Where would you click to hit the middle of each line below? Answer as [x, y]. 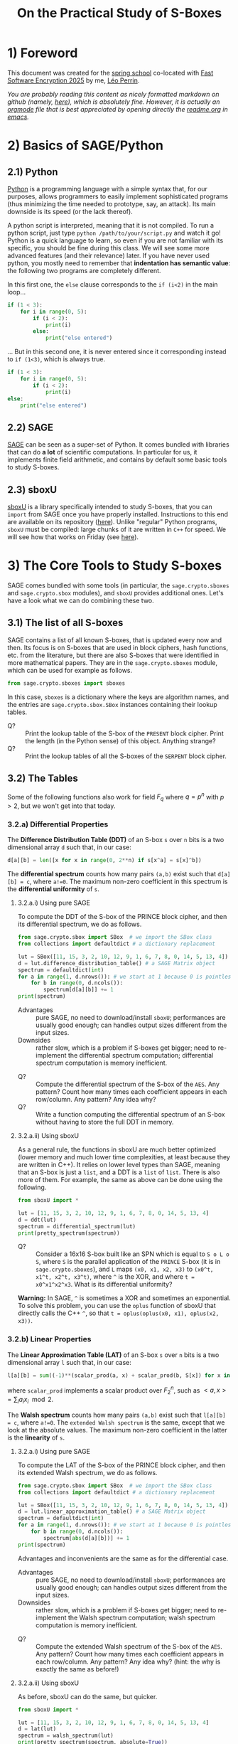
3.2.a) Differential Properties [58, 824]
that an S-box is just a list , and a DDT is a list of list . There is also [119, 1172]
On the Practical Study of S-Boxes [119, 13]
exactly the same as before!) [77, 1669]
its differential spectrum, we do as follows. [80, 924]
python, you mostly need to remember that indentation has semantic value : [119, 263]
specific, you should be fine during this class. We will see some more [108, 248]
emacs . [18, 117]
